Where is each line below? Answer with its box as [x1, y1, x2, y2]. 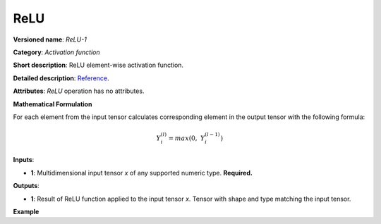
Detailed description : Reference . [13, 74, 109, 82]
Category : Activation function [13, 48, 100, 56]
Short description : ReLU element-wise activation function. [13, 61, 183, 70]
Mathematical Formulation [13, 99, 92, 108]
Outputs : [13, 182, 40, 190]
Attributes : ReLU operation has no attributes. [13, 87, 145, 95]
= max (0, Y [168, 134, 205, 142]
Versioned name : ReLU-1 [13, 35, 87, 44]
